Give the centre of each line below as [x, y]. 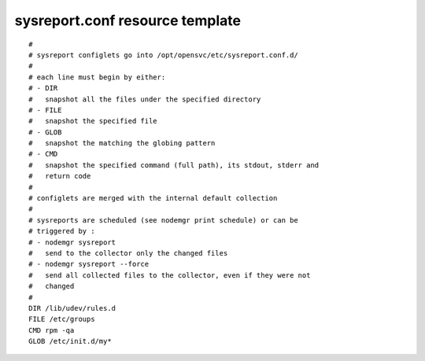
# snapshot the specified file [93, 121]
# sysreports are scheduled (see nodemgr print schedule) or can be [163, 220]
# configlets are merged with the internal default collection [153, 198]
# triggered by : [62, 231]
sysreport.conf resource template [128, 20]
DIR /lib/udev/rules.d [72, 308]
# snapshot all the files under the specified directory [145, 99]
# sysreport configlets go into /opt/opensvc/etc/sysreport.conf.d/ [163, 55]
